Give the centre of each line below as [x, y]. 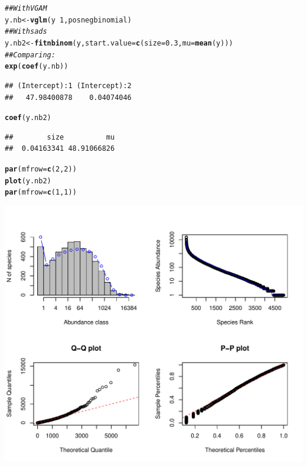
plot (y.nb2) [28, 181]
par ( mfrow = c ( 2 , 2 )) [41, 169]
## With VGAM [26, 8]
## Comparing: [30, 55]
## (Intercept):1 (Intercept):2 [68, 85]
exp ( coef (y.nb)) [37, 67]
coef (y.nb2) [28, 118]
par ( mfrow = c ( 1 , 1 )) [41, 192]
